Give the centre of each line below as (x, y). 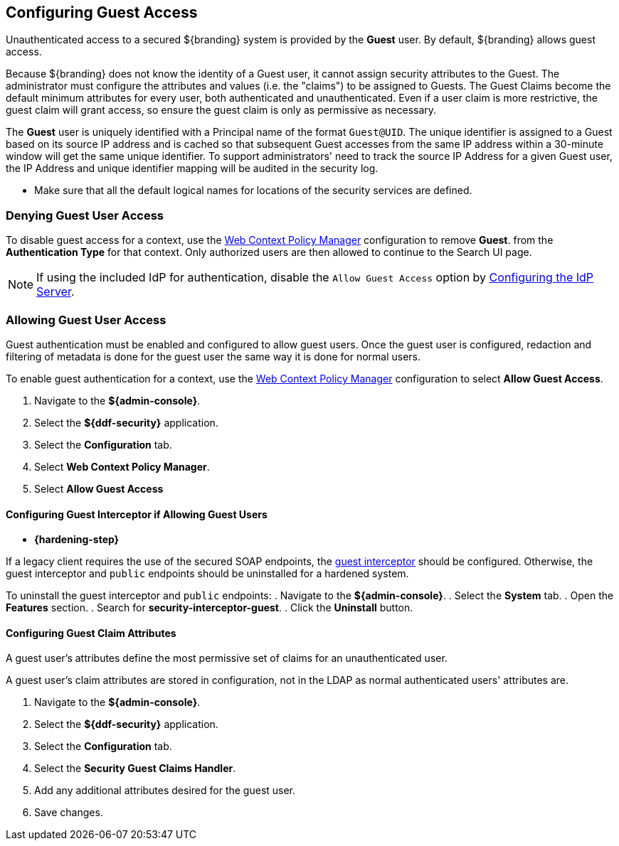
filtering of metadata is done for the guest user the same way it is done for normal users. (213, 356)
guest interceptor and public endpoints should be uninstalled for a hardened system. (207, 574)
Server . (55, 292)
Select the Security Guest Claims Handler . (135, 769)
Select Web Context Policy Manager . (122, 466)
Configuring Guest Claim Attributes (91, 633)
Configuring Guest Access (102, 12)
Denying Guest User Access (85, 215)
